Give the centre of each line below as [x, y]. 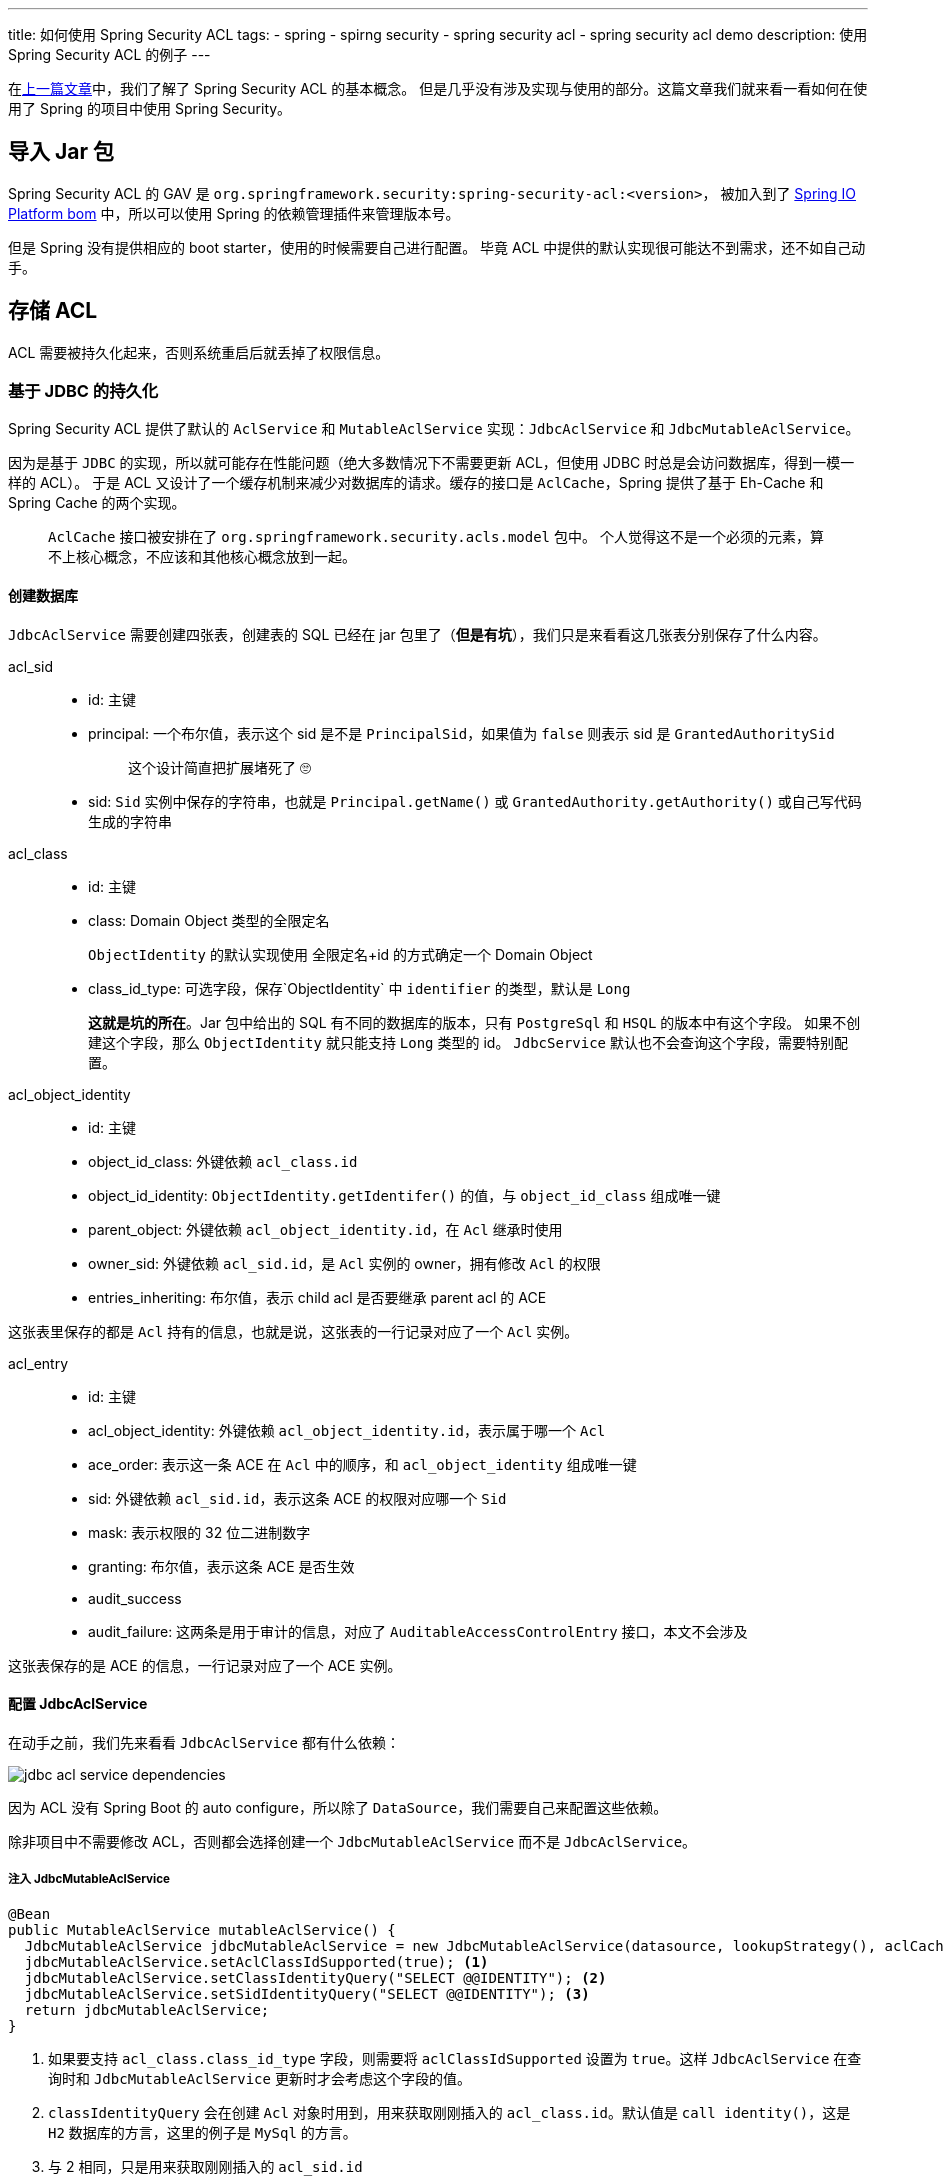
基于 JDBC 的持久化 [83, 391]
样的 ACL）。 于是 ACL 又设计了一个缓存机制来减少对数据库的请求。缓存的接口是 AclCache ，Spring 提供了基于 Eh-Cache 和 [416, 483]
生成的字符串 [130, 821]
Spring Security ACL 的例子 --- [109, 54]
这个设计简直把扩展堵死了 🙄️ [219, 767]
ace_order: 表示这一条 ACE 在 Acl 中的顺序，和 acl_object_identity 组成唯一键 [362, 1464]
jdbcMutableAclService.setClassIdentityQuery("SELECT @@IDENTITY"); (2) [315, 1977]
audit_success [135, 1598]
